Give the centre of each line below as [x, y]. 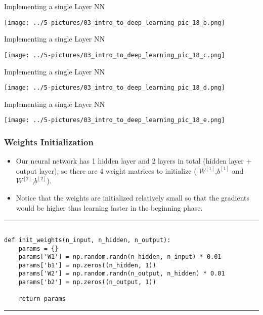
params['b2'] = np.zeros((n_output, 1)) [87, 282]
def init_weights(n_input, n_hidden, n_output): [87, 240]
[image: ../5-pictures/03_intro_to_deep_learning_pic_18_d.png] [115, 88]
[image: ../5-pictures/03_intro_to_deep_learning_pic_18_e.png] [115, 120]
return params [42, 299]
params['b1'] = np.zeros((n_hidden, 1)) [87, 265]
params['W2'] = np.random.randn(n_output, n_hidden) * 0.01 [122, 274]
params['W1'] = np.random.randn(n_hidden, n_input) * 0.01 [120, 257]
